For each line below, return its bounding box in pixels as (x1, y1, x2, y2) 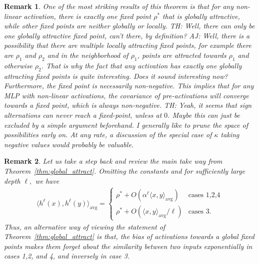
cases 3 (188, 208, 210, 216)
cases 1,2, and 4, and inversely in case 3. (4, 251, 130, 261)
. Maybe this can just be (167, 109, 240, 120)
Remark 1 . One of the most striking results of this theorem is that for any (4, 1, 234, 11)
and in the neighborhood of (47, 49, 129, 60)
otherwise (4, 60, 33, 70)
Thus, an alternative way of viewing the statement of (4, 221, 165, 232)
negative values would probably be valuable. (4, 139, 134, 149)
